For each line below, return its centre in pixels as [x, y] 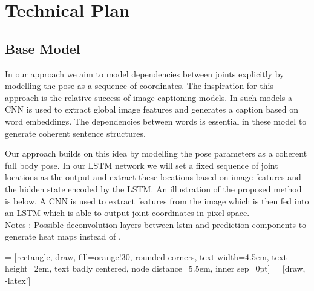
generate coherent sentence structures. [75, 133]
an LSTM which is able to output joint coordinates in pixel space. [127, 213]
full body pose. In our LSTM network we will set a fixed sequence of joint [142, 165]
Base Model [43, 48]
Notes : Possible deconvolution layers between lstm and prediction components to [156, 224]
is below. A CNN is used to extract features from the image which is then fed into [157, 201]
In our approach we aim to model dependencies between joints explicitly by [145, 74]
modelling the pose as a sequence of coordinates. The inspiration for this [139, 86]
